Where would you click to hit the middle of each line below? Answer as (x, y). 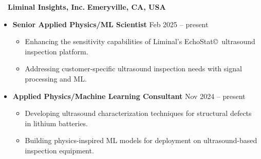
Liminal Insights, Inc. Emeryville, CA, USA (87, 7)
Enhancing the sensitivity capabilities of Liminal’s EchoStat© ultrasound (140, 41)
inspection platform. (57, 51)
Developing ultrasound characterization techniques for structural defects (138, 113)
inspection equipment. (59, 150)
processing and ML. (56, 78)
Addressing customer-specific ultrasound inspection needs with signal (133, 68)
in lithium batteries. (56, 123)
